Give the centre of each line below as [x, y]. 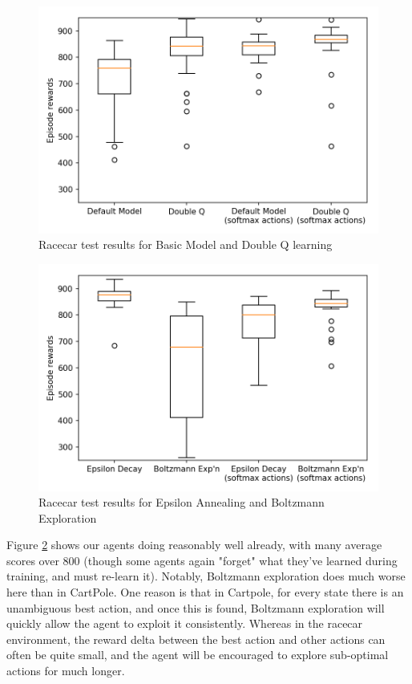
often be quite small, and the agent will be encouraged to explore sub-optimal [198, 655]
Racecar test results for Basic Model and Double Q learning [186, 244]
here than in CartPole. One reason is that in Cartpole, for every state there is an [205, 592]
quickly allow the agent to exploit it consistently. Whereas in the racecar [185, 623]
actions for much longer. [66, 671]
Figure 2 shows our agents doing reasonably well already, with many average [194, 545]
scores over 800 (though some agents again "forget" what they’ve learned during [202, 560]
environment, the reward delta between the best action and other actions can [196, 639]
